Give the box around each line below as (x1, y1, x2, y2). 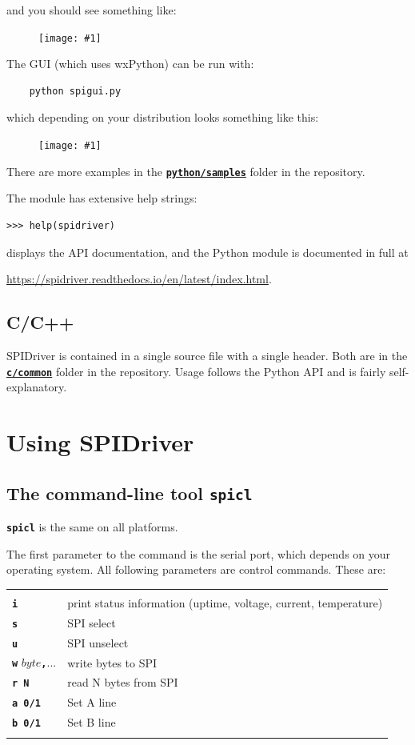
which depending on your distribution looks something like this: (6, 109, 319, 126)
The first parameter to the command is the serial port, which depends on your (6, 545, 391, 562)
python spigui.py (29, 85, 122, 97)
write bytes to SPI (67, 654, 158, 671)
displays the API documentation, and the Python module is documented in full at (6, 243, 409, 260)
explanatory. (6, 379, 67, 395)
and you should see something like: (6, 2, 177, 18)
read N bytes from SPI (67, 674, 178, 691)
